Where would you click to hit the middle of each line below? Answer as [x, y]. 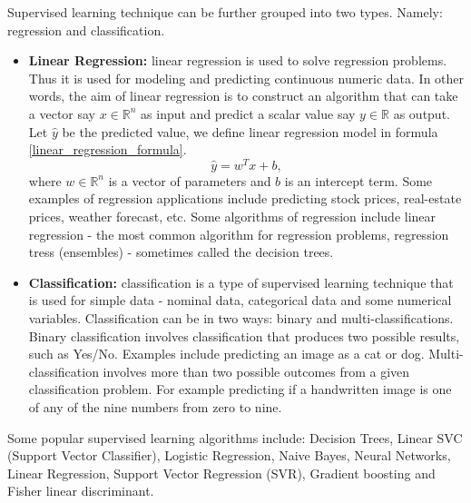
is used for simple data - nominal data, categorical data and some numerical [240, 300]
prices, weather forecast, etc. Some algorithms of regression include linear [232, 217]
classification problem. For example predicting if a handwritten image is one [240, 389]
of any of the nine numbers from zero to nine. [155, 406]
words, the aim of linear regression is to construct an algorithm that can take [243, 96]
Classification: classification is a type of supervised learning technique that [241, 282]
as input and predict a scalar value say [248, 113]
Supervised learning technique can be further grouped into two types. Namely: [225, 12]
